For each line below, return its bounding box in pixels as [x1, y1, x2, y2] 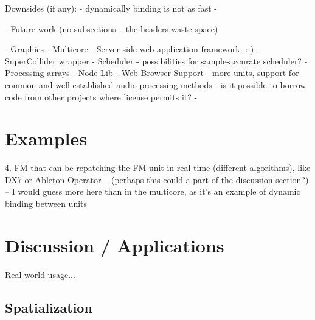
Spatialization [5, 297, 92, 316]
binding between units [5, 197, 88, 210]
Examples [5, 126, 87, 151]
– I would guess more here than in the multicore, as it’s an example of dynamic [5, 185, 300, 198]
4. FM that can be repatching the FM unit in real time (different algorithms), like [5, 161, 311, 174]
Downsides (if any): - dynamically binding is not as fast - [5, 2, 218, 14]
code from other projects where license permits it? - [5, 90, 198, 103]
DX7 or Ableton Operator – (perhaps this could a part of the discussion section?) [5, 173, 309, 186]
